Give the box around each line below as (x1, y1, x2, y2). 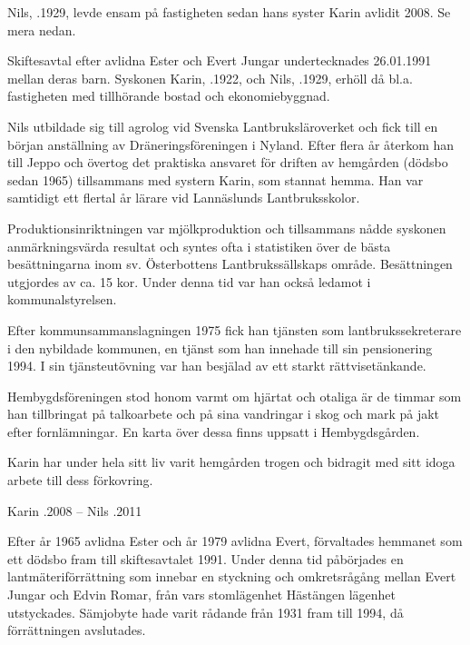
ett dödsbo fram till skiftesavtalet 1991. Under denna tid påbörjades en (7, 549, 404, 568)
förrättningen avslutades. (7, 620, 146, 640)
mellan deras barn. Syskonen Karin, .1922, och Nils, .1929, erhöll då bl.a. (7, 68, 413, 87)
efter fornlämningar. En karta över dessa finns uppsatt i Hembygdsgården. (7, 422, 420, 441)
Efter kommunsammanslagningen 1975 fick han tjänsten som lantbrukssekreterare (7, 320, 462, 339)
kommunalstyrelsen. (7, 290, 117, 309)
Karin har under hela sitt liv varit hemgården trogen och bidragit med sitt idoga (7, 452, 455, 471)
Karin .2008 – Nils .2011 (7, 501, 142, 520)
